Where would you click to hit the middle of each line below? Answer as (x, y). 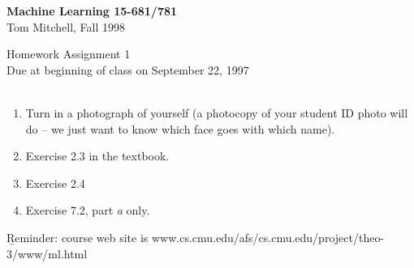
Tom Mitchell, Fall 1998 (66, 26)
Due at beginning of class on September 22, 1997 (128, 69)
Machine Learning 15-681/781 (92, 11)
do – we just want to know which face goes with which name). (180, 128)
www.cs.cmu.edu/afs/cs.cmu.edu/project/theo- (268, 237)
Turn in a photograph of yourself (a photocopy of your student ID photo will (217, 112)
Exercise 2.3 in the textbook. (97, 156)
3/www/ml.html (47, 253)
